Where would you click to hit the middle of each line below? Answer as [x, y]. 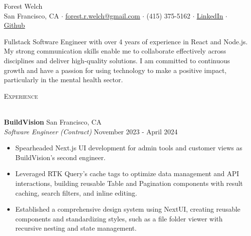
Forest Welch [23, 6]
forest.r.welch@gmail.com [103, 15]
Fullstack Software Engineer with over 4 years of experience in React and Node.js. [126, 41]
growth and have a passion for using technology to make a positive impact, [115, 70]
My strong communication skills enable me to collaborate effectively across [115, 51]
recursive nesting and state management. [76, 228]
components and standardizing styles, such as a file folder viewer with [119, 218]
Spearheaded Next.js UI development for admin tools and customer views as [129, 148]
